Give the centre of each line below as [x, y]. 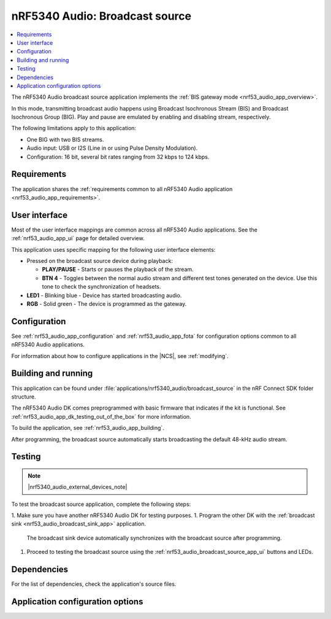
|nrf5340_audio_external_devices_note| [78, 487]
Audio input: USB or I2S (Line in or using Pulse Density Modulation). [112, 148]
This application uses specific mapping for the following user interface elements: [113, 249]
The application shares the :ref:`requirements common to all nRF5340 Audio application [122, 189]
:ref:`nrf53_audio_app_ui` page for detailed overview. [78, 238]
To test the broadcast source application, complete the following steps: [101, 504]
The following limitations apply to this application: [74, 128]
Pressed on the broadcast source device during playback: [100, 261]
